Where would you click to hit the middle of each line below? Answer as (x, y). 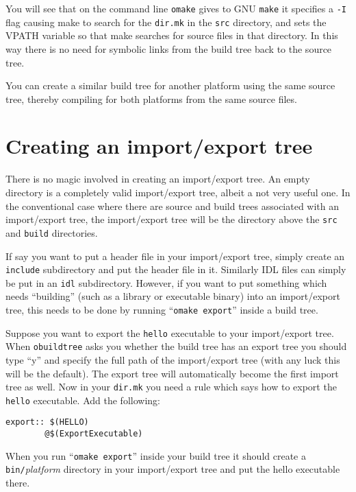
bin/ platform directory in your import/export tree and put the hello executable (173, 469)
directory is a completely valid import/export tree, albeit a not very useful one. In (178, 192)
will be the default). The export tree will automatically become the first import (172, 373)
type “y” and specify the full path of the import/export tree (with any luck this (173, 359)
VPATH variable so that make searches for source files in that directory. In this (172, 35)
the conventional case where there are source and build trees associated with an (173, 206)
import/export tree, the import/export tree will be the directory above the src (171, 219)
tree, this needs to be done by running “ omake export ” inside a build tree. (162, 309)
